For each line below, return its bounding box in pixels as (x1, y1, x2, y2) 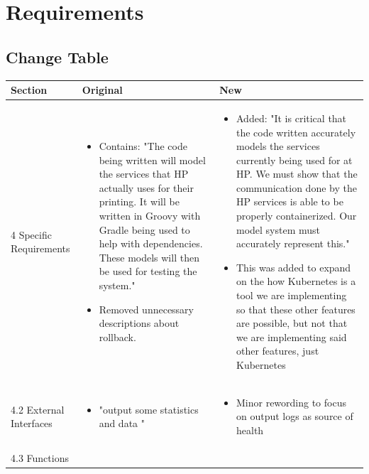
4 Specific (11, 227, 52, 242)
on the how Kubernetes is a (236, 274, 356, 289)
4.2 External (11, 402, 65, 416)
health (236, 423, 264, 438)
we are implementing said (236, 329, 347, 344)
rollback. (99, 329, 136, 344)
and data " (99, 416, 145, 431)
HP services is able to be (236, 194, 343, 209)
